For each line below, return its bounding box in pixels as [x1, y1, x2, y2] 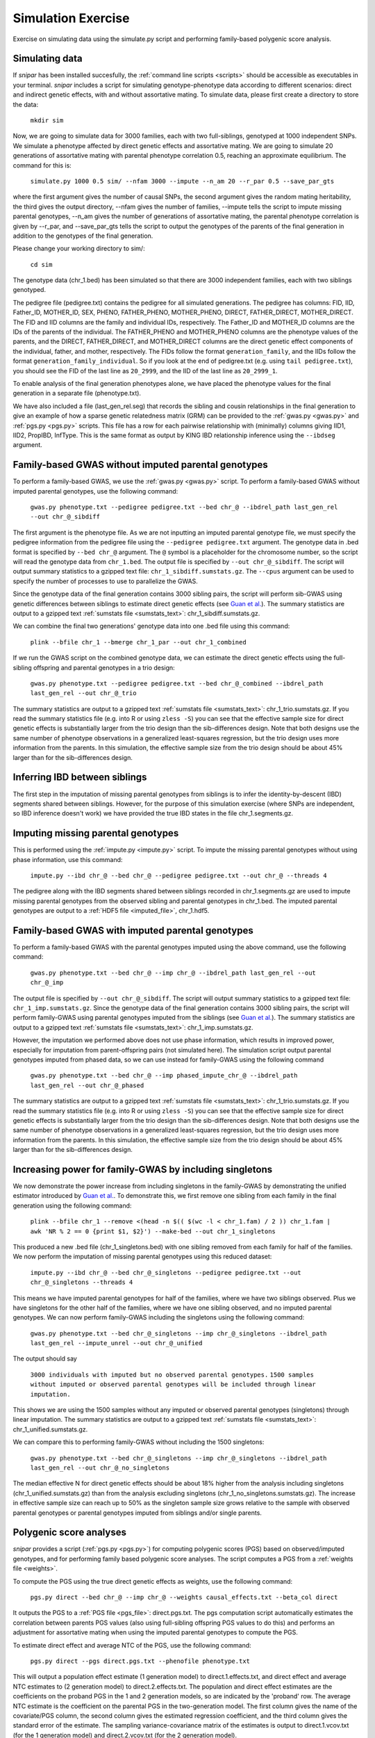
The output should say [12, 1354, 78, 1363]
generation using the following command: [12, 1201, 132, 1210]
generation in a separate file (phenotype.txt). [12, 389, 142, 398]
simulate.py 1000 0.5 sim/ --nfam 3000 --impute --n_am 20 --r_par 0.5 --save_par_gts [30, 177, 335, 185]
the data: [12, 100, 38, 108]
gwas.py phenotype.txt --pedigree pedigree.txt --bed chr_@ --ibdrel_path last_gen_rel [30, 503, 338, 511]
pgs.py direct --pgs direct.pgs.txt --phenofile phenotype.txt [30, 1657, 250, 1665]
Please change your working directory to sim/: [12, 244, 145, 253]
